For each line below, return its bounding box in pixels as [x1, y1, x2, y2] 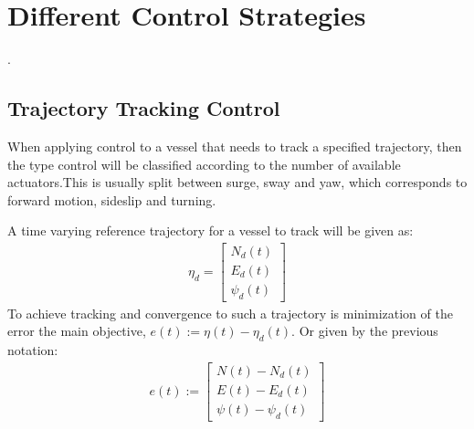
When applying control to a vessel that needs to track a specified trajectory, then [7, 136, 462, 155]
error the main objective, [7, 321, 146, 340]
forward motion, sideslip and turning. [7, 190, 216, 209]
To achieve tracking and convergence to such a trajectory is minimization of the [7, 303, 453, 322]
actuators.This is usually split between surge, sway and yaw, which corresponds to [7, 173, 468, 192]
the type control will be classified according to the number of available [7, 154, 401, 173]
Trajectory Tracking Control [7, 94, 280, 122]
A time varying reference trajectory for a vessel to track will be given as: [7, 221, 414, 240]
